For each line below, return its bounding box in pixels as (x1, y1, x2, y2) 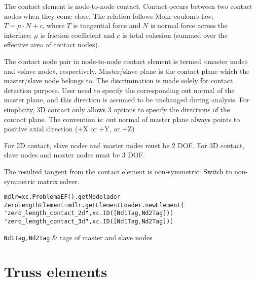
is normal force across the (150, 20, 228, 31)
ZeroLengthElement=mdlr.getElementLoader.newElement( (4, 201, 184, 209)
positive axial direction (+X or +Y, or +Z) (4, 124, 135, 134)
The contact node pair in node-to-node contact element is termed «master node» (4, 56, 249, 66)
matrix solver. (37, 176, 79, 186)
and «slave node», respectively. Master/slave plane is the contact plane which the (4, 65, 250, 76)
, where (42, 20, 65, 31)
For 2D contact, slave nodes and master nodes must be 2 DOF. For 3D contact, (4, 140, 245, 150)
